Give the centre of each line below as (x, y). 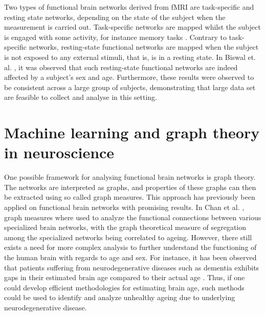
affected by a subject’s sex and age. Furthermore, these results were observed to (129, 77)
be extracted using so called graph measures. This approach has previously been (130, 197)
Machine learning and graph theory (132, 132)
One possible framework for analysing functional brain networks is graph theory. (130, 177)
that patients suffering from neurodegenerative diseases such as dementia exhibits (132, 267)
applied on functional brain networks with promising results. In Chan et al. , (124, 207)
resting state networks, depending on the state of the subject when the (115, 17)
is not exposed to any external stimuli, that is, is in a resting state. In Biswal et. (130, 57)
